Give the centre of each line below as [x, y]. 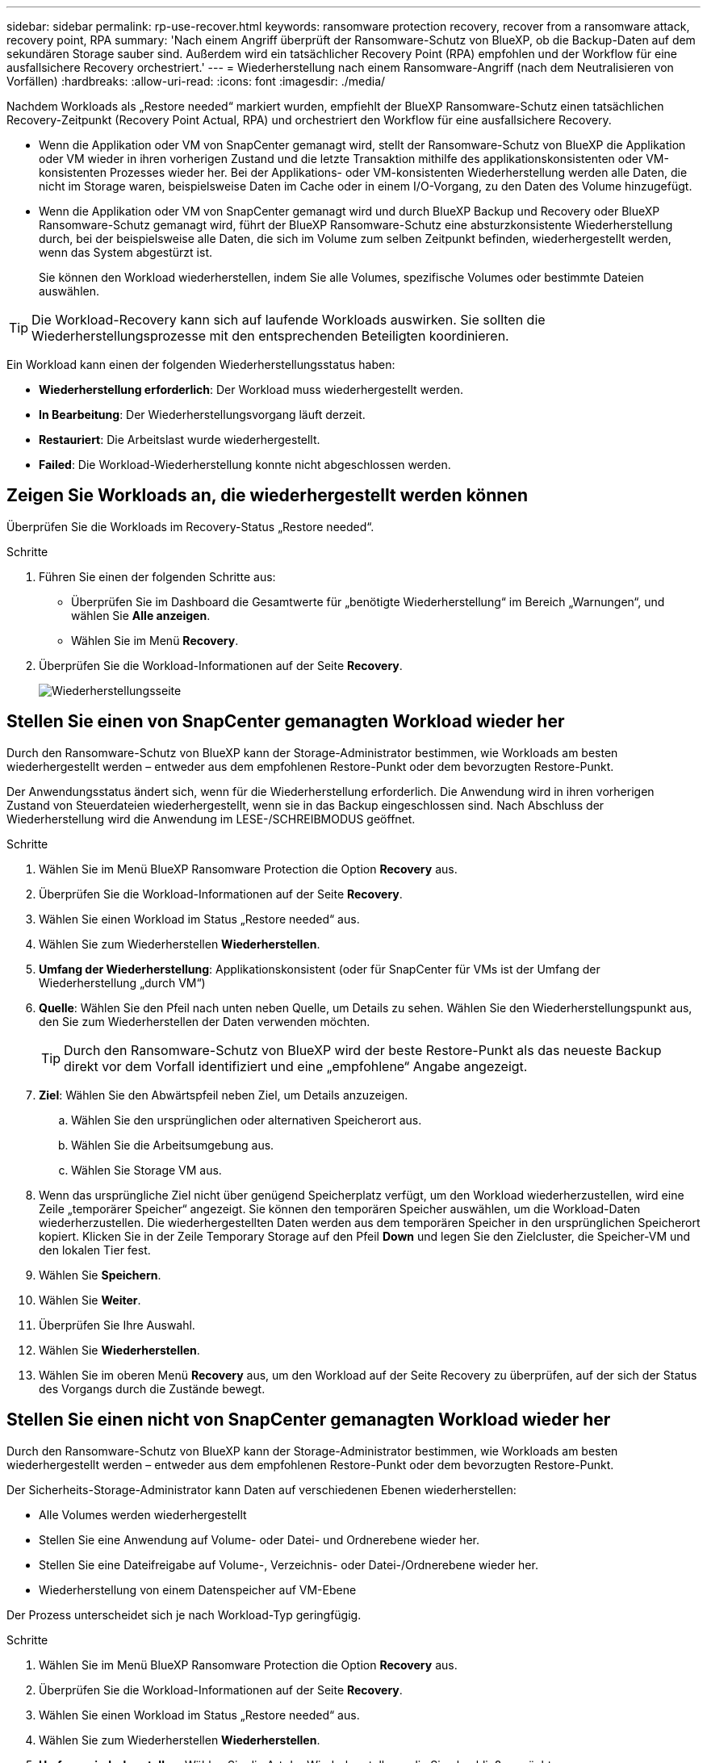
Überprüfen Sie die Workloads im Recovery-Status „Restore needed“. [190, 526]
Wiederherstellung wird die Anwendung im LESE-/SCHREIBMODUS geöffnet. [211, 819]
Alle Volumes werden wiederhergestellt [143, 1514]
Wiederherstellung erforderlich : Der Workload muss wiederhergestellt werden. [251, 389]
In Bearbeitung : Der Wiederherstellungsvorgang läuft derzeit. [202, 415]
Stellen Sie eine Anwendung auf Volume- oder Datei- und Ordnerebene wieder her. [259, 1539]
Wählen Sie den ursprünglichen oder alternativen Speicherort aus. [247, 1120]
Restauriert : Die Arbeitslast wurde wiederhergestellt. [180, 440]
